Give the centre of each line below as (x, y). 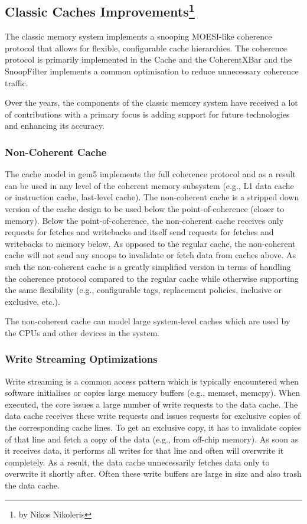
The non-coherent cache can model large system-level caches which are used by (148, 321)
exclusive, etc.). (32, 301)
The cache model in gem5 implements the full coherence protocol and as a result (151, 174)
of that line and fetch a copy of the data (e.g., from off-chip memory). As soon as (152, 439)
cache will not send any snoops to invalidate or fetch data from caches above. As (151, 255)
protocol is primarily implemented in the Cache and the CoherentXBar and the (148, 59)
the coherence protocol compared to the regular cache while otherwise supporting (152, 278)
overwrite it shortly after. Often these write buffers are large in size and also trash (153, 473)
